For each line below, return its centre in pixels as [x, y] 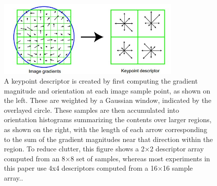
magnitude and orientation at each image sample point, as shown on [107, 90]
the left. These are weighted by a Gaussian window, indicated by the [108, 100]
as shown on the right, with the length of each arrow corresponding [106, 129]
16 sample [178, 168]
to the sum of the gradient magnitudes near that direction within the [108, 139]
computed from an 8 [35, 158]
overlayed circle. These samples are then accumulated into [91, 110]
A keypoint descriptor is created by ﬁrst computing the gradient [101, 81]
